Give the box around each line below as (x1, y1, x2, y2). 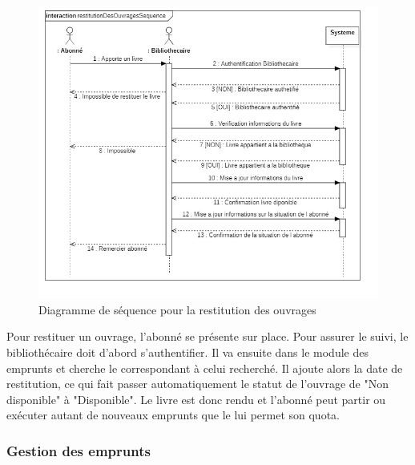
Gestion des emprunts (6, 440, 151, 460)
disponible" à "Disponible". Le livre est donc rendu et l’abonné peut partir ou (6, 390, 386, 407)
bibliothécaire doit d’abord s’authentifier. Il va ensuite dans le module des (6, 343, 369, 360)
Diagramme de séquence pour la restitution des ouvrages (38, 301, 316, 317)
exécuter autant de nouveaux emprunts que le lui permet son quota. (6, 406, 340, 423)
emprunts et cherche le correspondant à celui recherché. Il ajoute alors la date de (6, 359, 403, 376)
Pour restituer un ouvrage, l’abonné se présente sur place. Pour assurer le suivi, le (6, 328, 409, 345)
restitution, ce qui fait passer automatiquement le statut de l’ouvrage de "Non (6, 375, 389, 392)
